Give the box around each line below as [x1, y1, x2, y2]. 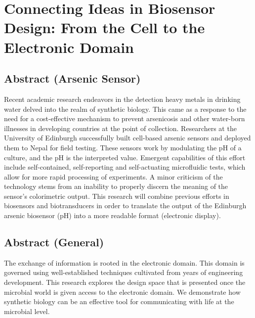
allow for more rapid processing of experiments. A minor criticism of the [4, 171, 223, 182]
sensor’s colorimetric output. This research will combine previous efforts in [4, 190, 229, 201]
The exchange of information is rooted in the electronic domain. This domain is [4, 257, 245, 268]
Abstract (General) [4, 234, 104, 250]
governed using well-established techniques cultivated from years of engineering [4, 267, 243, 277]
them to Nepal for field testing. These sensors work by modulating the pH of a [4, 142, 242, 152]
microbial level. [4, 306, 50, 316]
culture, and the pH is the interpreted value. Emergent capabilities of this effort [4, 152, 246, 162]
